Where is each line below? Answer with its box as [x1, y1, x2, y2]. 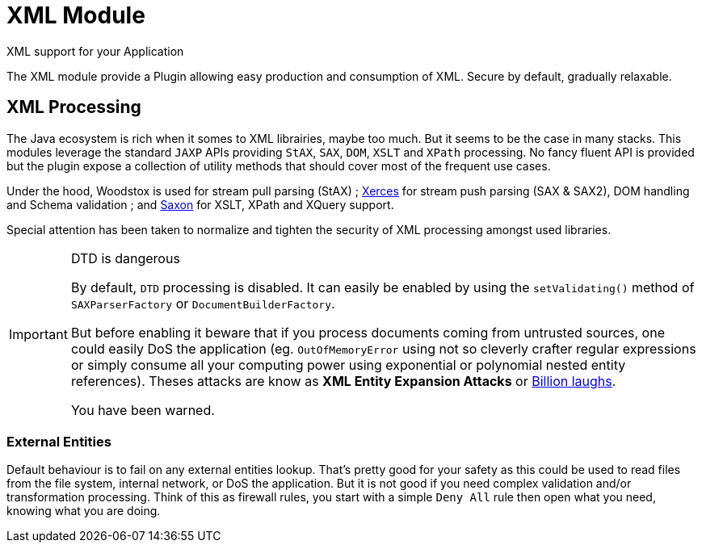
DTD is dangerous [70, 249, 180, 266]
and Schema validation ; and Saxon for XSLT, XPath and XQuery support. [6, 197, 394, 212]
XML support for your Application [6, 44, 184, 58]
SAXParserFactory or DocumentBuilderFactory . [70, 295, 335, 312]
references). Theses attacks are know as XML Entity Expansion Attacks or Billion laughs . [70, 372, 616, 389]
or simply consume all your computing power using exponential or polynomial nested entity [70, 356, 626, 373]
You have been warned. [70, 401, 215, 418]
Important [9, 325, 68, 342]
